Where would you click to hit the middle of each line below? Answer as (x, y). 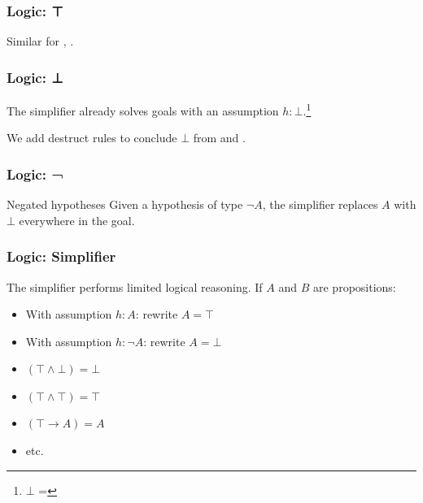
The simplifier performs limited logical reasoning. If (135, 286)
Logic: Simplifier (61, 256)
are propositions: (355, 286)
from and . (219, 138)
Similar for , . (40, 41)
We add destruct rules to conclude (92, 138)
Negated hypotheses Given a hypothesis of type (125, 204)
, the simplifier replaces (320, 204)
